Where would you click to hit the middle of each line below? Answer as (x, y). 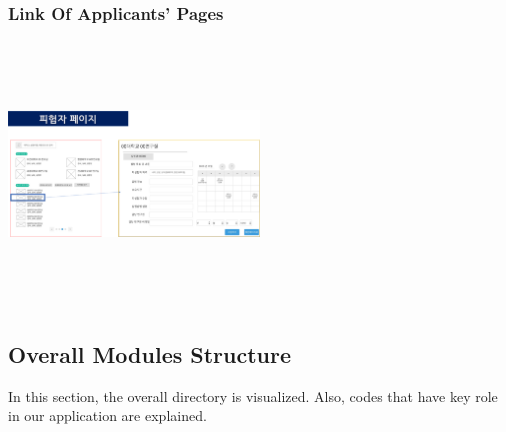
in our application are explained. (107, 415)
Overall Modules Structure (150, 353)
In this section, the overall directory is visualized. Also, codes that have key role (253, 395)
